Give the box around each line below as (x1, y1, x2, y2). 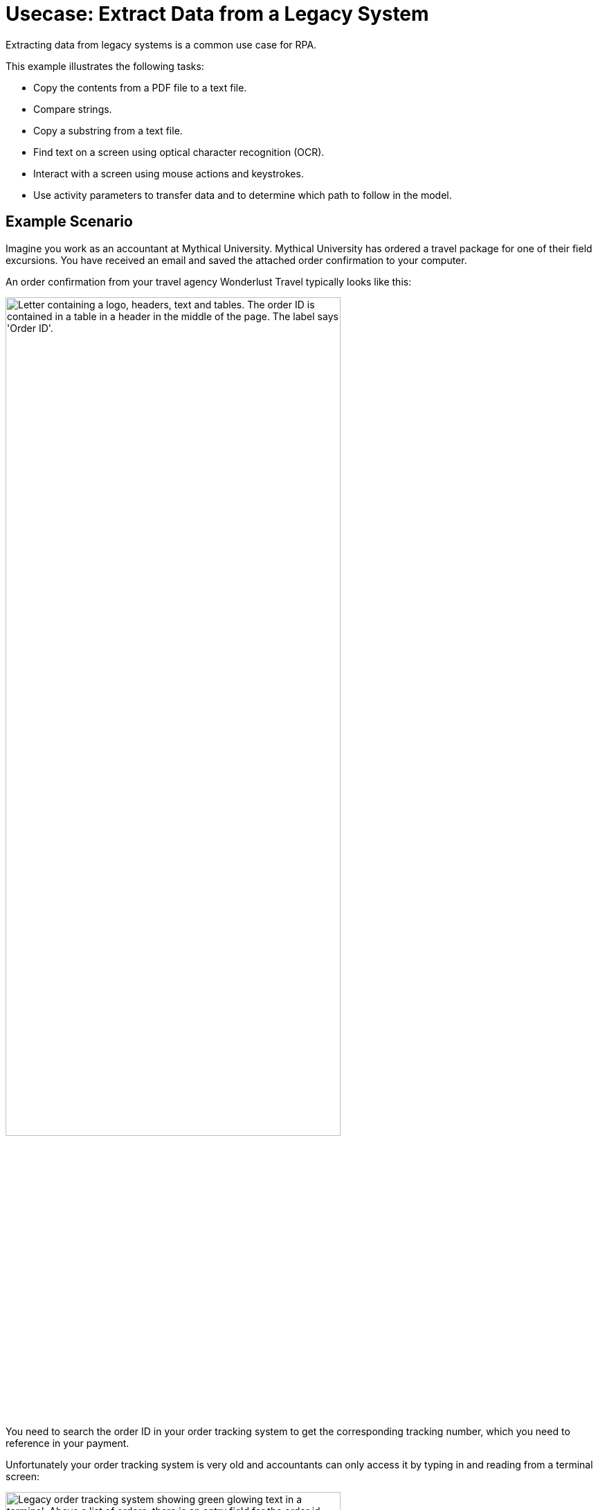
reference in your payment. (6, 1437, 129, 1449)
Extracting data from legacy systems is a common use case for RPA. (6, 38, 317, 51)
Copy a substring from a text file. (33, 124, 183, 137)
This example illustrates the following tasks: (6, 60, 204, 72)
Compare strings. (33, 103, 112, 115)
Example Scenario (6, 213, 133, 231)
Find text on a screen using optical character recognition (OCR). (33, 146, 325, 158)
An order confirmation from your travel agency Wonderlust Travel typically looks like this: (6, 275, 412, 288)
